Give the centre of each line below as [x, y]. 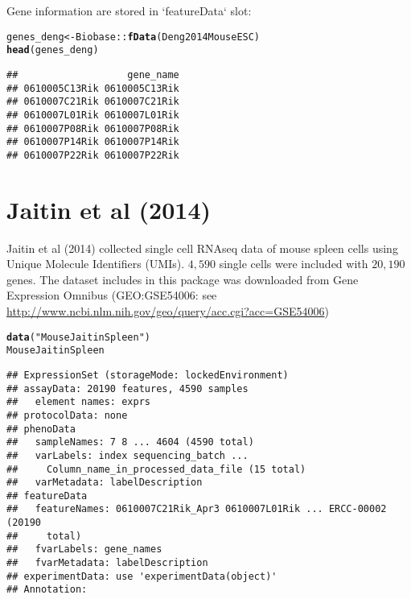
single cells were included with [294, 264]
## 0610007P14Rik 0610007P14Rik [93, 142]
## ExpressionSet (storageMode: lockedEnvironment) [148, 375]
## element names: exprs [78, 402]
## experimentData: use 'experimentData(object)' [142, 576]
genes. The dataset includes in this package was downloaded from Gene [183, 279]
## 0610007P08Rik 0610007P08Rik [93, 128]
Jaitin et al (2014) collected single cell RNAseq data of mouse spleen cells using [202, 248]
